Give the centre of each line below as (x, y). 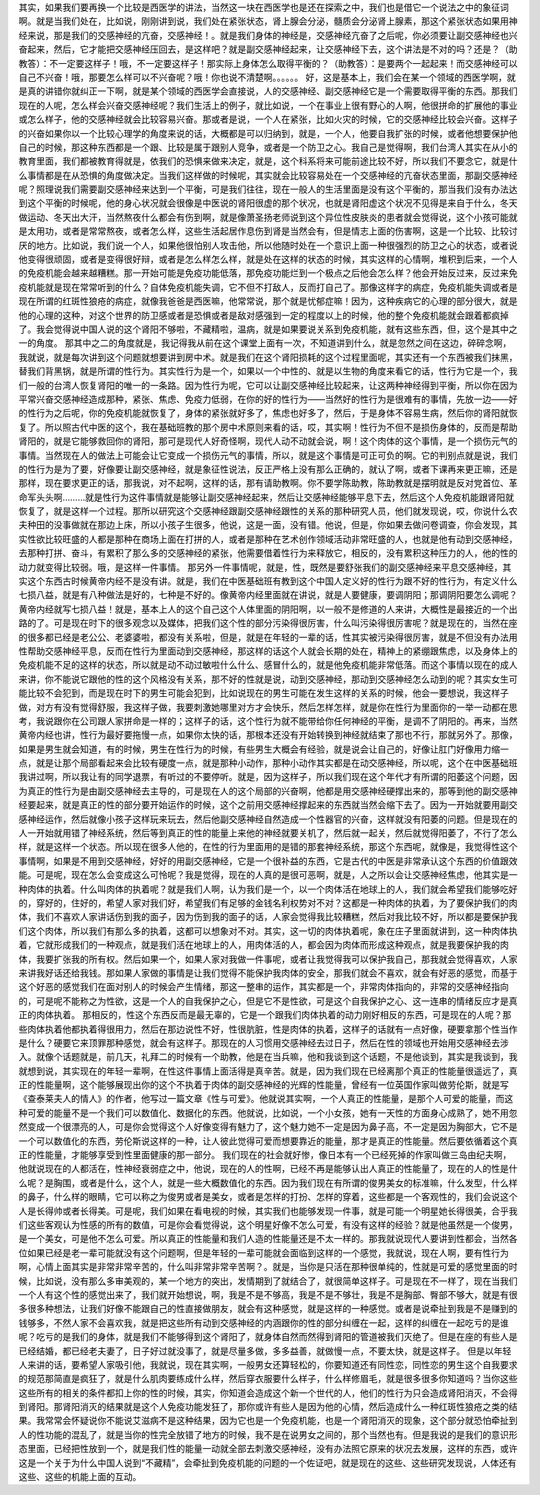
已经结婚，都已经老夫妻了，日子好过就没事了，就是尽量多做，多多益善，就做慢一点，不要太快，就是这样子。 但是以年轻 (265, 1351)
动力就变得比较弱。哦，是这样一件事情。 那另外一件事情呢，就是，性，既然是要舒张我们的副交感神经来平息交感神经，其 (265, 567)
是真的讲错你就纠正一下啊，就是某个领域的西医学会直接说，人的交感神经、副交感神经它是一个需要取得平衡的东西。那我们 (268, 91)
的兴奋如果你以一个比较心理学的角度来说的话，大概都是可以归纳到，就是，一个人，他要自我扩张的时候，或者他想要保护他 (268, 133)
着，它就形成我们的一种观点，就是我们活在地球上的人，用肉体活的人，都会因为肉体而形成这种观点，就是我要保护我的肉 (263, 945)
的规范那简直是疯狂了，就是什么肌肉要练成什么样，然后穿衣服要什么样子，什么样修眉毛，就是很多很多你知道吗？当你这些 (268, 1379)
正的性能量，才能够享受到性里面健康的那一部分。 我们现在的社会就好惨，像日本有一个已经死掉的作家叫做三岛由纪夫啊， (265, 1155)
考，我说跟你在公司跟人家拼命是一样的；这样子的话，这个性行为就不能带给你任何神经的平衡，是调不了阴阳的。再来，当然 (268, 721)
